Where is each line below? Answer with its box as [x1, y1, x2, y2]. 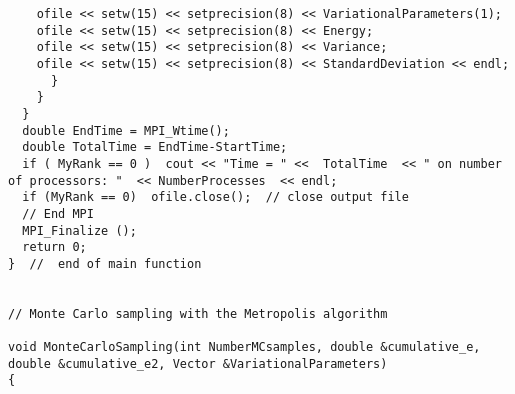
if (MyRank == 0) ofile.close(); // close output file [22, 190, 409, 205]
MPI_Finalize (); [22, 223, 137, 238]
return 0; [22, 240, 87, 255]
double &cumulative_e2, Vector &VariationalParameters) [8, 356, 388, 371]
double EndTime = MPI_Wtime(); [22, 123, 230, 138]
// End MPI [22, 206, 94, 221]
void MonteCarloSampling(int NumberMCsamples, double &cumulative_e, [8, 340, 481, 355]
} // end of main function [8, 256, 202, 271]
